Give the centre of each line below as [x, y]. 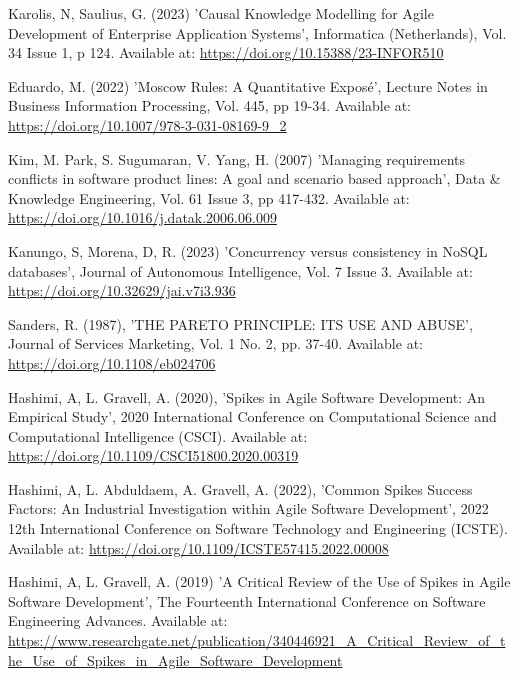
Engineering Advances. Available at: [118, 620]
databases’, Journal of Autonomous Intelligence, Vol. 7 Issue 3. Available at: [240, 270]
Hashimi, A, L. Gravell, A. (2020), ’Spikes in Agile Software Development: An [247, 396]
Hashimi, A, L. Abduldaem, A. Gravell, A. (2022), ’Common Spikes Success [240, 488]
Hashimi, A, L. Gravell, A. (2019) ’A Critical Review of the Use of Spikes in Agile [259, 581]
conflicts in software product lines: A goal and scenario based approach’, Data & [254, 178]
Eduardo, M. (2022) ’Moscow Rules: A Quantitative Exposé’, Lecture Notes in [248, 85]
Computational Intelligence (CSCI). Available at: [158, 435]
